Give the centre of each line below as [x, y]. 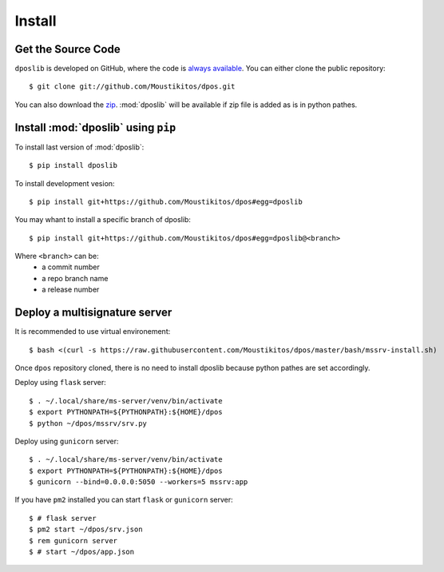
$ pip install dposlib [73, 165]
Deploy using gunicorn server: [67, 441]
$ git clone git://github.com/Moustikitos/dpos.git [132, 87]
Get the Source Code [67, 49]
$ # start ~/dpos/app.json [82, 552]
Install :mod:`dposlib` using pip [95, 127]
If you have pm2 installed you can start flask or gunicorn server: [124, 500]
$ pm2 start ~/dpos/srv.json [86, 530]
